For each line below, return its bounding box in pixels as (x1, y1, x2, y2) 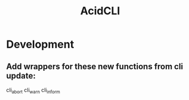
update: (6, 70, 36, 81)
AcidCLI (80, 4, 120, 18)
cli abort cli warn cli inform (6, 86, 61, 95)
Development (6, 37, 75, 51)
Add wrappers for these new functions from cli (6, 61, 184, 71)
